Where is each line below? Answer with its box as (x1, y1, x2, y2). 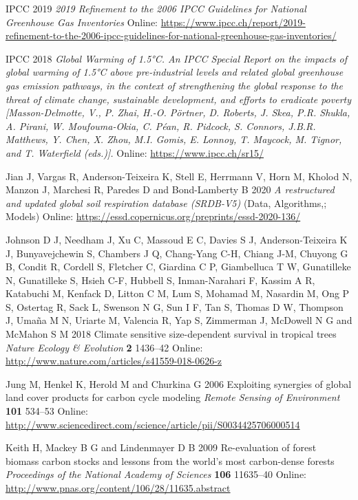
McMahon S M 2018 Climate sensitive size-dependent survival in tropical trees (6, 327, 337, 341)
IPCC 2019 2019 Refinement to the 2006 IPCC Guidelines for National (6, 1, 306, 15)
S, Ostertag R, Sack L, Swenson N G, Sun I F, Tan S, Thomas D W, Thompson (6, 299, 344, 314)
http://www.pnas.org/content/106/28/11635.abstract (6, 481, 231, 494)
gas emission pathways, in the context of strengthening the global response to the (6, 78, 343, 92)
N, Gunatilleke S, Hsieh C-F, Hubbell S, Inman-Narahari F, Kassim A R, (6, 272, 315, 287)
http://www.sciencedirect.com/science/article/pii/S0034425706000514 (6, 417, 300, 431)
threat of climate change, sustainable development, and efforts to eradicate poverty (6, 91, 352, 106)
